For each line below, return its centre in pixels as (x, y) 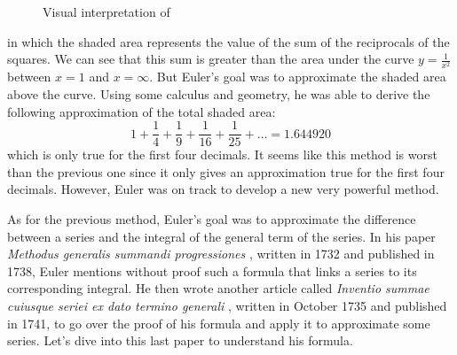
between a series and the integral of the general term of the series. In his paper (221, 236)
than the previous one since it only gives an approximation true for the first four (226, 171)
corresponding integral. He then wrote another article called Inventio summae (218, 288)
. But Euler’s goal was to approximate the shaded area (298, 77)
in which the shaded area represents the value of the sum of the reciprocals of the (228, 41)
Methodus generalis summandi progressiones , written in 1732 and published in (221, 254)
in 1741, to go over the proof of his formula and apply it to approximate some (219, 323)
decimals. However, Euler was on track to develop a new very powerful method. (223, 189)
